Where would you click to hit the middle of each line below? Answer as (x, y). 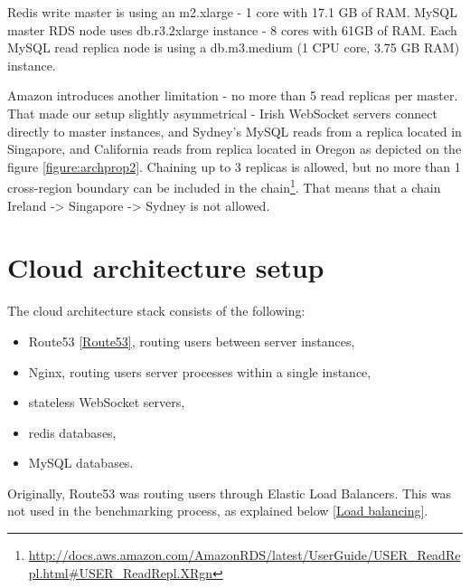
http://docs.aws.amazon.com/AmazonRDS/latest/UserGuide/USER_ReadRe (244, 555)
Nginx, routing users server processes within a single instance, (200, 371)
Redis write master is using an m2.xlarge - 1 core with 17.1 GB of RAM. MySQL (232, 12)
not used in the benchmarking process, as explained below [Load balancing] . (218, 511)
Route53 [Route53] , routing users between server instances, (192, 341)
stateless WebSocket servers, (107, 402)
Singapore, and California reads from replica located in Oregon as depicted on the (235, 149)
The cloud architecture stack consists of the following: (156, 311)
